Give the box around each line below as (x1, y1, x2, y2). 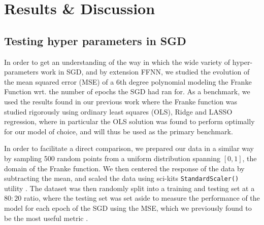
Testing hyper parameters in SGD (4, 32, 186, 48)
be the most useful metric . (4, 212, 88, 223)
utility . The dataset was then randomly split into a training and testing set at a (4, 182, 255, 193)
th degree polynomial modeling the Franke (119, 76, 252, 87)
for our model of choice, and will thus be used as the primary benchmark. (4, 126, 233, 136)
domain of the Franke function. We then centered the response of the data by (4, 163, 245, 173)
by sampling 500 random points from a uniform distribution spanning (4, 153, 220, 163)
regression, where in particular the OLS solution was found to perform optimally (4, 116, 255, 127)
